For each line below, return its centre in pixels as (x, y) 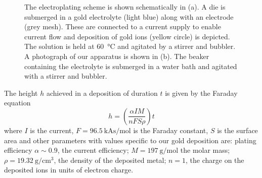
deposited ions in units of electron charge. (69, 170)
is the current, (52, 130)
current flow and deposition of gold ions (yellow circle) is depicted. (127, 36)
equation (17, 103)
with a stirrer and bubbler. (66, 76)
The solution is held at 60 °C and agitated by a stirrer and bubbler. (130, 46)
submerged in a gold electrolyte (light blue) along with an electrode (129, 16)
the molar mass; (205, 150)
